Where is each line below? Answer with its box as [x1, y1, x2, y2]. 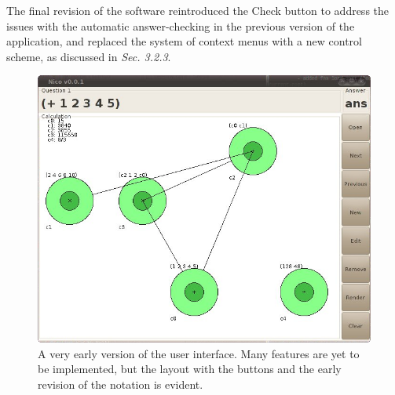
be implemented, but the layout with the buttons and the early [38, 361, 342, 377]
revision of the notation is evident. [38, 375, 203, 392]
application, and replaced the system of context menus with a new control [6, 33, 362, 49]
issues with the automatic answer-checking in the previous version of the [6, 17, 355, 34]
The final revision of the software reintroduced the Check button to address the [6, 2, 390, 18]
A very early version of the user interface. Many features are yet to [38, 345, 360, 361]
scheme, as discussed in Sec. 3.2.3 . [6, 48, 171, 64]
